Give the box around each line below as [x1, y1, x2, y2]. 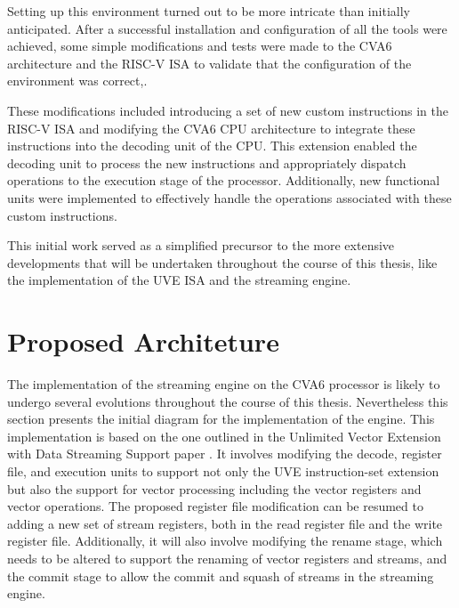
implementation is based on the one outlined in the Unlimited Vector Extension [7, 426, 441, 445]
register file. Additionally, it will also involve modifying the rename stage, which [7, 531, 443, 550]
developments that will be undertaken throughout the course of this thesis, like [7, 253, 438, 272]
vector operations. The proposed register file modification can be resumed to [7, 497, 423, 515]
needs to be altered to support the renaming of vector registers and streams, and [7, 548, 447, 567]
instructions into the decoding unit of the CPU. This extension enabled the [7, 136, 417, 155]
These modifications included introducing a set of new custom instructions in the [7, 101, 448, 119]
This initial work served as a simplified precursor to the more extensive [7, 236, 395, 255]
